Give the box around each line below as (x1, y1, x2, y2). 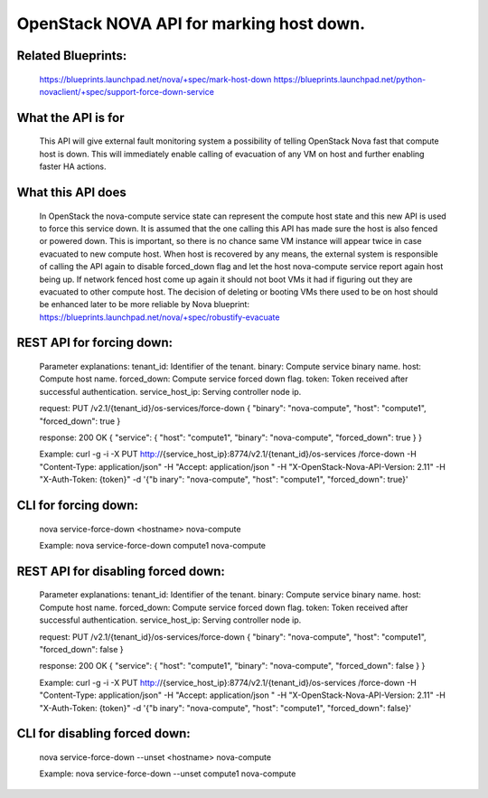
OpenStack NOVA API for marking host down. (16, 14, 366, 33)
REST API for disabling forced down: (16, 563, 226, 578)
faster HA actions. (39, 161, 107, 172)
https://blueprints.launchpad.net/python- (273, 73, 427, 85)
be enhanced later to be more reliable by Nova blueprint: (39, 299, 250, 310)
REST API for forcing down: (16, 335, 174, 351)
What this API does (16, 184, 127, 200)
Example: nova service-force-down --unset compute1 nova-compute (39, 768, 296, 779)
